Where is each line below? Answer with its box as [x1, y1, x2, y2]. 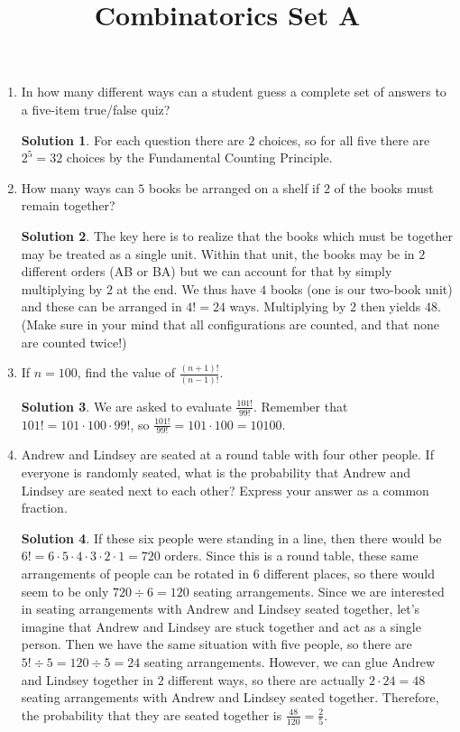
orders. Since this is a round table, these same [164, 546, 419, 565]
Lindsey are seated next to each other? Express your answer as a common [21, 480, 429, 499]
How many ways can [21, 178, 134, 197]
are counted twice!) [21, 332, 127, 351]
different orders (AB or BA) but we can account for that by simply [21, 262, 392, 281]
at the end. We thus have [116, 279, 256, 298]
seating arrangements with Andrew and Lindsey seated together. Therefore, [21, 688, 439, 707]
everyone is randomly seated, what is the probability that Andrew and [21, 462, 411, 481]
